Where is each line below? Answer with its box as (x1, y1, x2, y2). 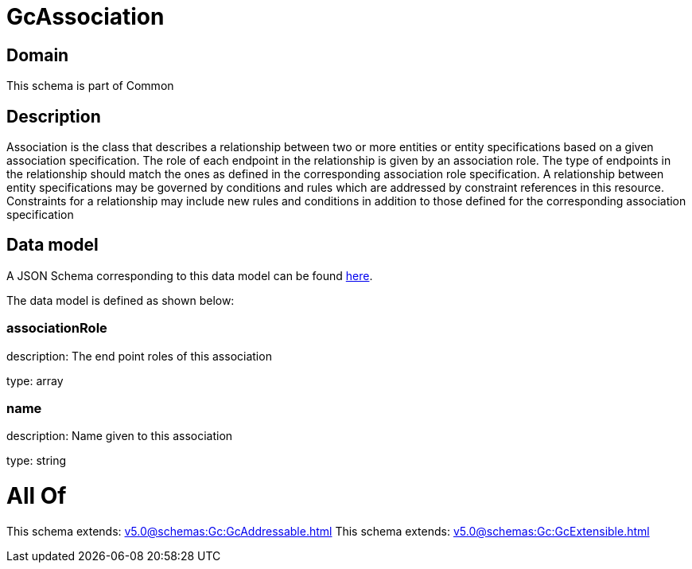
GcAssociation (6, 3, 165, 30)
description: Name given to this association (6, 429, 233, 443)
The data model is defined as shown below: (6, 293, 235, 307)
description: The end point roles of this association (6, 349, 272, 363)
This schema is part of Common (6, 79, 174, 93)
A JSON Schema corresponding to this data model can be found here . (6, 268, 373, 283)
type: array (6, 373, 64, 388)
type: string (6, 454, 67, 468)
